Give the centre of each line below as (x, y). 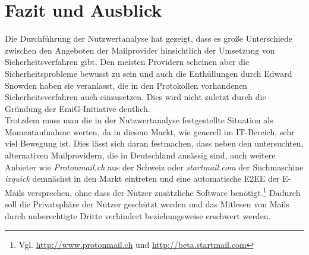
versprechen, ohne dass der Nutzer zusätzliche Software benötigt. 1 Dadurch (164, 191)
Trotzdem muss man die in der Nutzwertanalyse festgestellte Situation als (139, 120)
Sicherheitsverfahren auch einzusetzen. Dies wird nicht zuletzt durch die (135, 97)
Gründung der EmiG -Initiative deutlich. (78, 108)
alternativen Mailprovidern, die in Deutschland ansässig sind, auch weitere (140, 155)
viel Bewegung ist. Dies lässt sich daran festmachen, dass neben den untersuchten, (154, 143)
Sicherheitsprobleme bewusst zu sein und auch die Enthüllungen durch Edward (149, 73)
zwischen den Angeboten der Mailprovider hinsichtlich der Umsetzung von (140, 50)
